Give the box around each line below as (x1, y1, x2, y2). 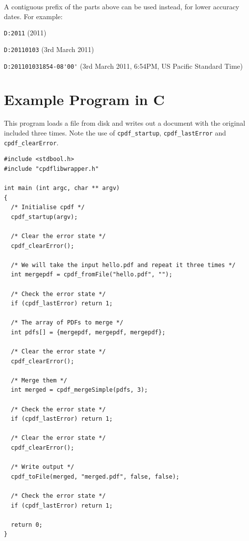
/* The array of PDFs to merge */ (11, 319, 124, 326)
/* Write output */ (11, 463, 75, 471)
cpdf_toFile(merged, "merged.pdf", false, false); (11, 473, 179, 480)
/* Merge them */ (11, 377, 67, 384)
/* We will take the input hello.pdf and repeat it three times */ (11, 261, 236, 269)
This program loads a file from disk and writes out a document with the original (4, 118, 246, 128)
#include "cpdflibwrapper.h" (4, 165, 99, 172)
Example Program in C (4, 89, 165, 109)
